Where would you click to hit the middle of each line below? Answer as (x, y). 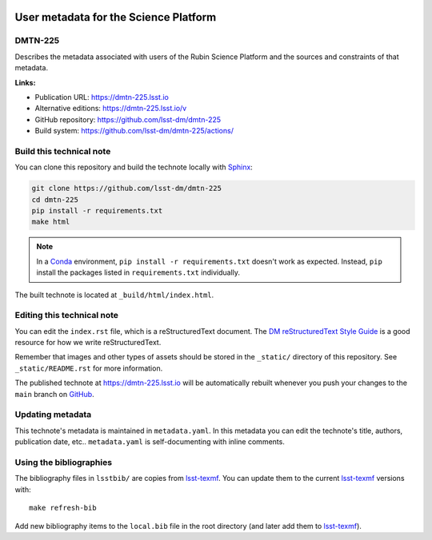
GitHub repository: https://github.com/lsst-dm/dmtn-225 (128, 119)
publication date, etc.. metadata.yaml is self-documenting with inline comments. (150, 442)
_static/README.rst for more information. (89, 368)
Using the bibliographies (63, 462)
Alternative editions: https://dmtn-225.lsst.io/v (111, 109)
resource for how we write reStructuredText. (88, 343)
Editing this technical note (67, 316)
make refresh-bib (63, 508)
